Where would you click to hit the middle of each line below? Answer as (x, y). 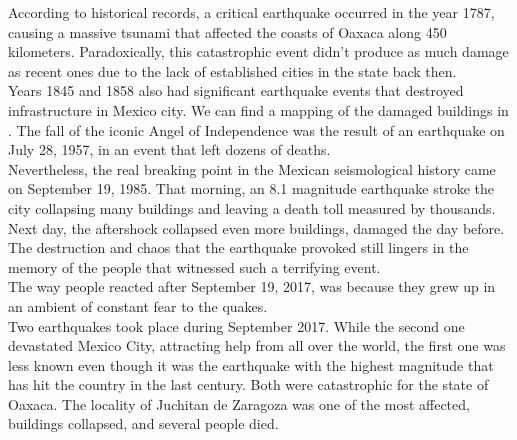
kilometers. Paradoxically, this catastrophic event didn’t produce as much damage (258, 51)
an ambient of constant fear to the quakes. (138, 305)
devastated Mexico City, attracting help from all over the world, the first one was (257, 345)
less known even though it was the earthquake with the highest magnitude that (251, 364)
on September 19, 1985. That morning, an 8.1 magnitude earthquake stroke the (251, 188)
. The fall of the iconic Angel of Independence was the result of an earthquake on (256, 129)
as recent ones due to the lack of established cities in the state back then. (232, 70)
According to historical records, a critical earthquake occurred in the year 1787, (251, 12)
